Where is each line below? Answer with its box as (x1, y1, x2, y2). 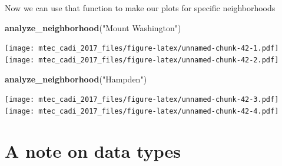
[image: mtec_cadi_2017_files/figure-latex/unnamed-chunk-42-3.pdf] (5, 95, 279, 104)
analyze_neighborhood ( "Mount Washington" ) (5, 21, 181, 34)
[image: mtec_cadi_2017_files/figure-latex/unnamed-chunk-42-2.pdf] (5, 55, 279, 64)
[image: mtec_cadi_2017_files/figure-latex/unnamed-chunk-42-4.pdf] (5, 107, 279, 115)
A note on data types (5, 138, 181, 162)
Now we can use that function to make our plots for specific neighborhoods (5, 2, 276, 14)
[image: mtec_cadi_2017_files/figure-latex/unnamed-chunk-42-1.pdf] (5, 44, 279, 53)
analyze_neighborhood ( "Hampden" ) (5, 72, 147, 85)
